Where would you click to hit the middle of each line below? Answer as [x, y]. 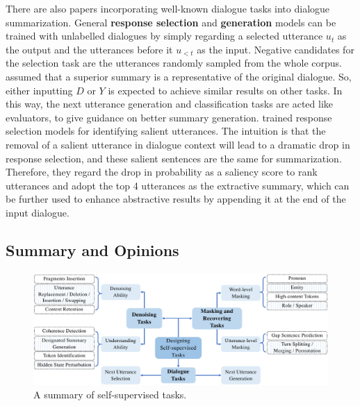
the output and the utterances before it [89, 49]
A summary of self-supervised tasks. [110, 395]
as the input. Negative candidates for [276, 49]
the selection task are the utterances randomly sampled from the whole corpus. [174, 63]
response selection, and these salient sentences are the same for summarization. [174, 158]
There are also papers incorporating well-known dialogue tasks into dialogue [168, 8]
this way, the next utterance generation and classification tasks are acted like [170, 104]
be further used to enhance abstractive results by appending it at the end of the [176, 199]
